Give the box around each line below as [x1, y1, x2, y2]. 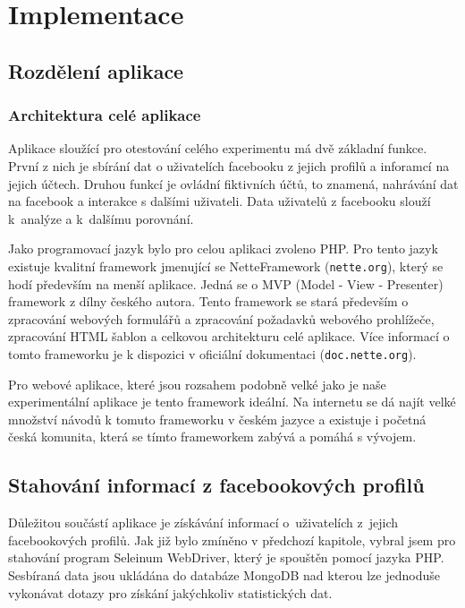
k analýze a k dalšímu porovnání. [8, 209, 194, 227]
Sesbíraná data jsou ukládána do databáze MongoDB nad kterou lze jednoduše [8, 565, 440, 584]
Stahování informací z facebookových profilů [8, 471, 425, 499]
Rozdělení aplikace [8, 56, 184, 84]
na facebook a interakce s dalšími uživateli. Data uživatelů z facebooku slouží [8, 192, 431, 210]
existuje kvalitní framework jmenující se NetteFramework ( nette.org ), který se [8, 256, 444, 275]
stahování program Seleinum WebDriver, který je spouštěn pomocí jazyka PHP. [8, 548, 444, 567]
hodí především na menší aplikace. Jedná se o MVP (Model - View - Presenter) [8, 274, 444, 293]
